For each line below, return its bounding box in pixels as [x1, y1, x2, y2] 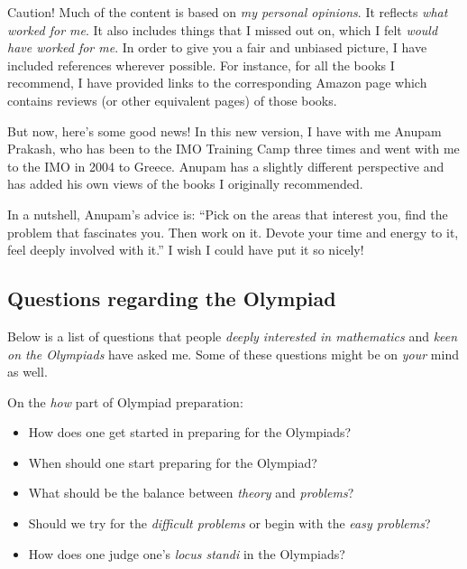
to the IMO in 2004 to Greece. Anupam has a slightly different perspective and [7, 156, 444, 175]
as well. [7, 362, 48, 381]
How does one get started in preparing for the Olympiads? [28, 423, 352, 442]
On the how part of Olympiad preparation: [7, 392, 243, 411]
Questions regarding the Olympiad [7, 284, 336, 312]
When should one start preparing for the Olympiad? [28, 452, 317, 471]
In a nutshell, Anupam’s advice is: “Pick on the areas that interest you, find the [7, 204, 448, 223]
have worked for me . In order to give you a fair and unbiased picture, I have [7, 38, 427, 57]
